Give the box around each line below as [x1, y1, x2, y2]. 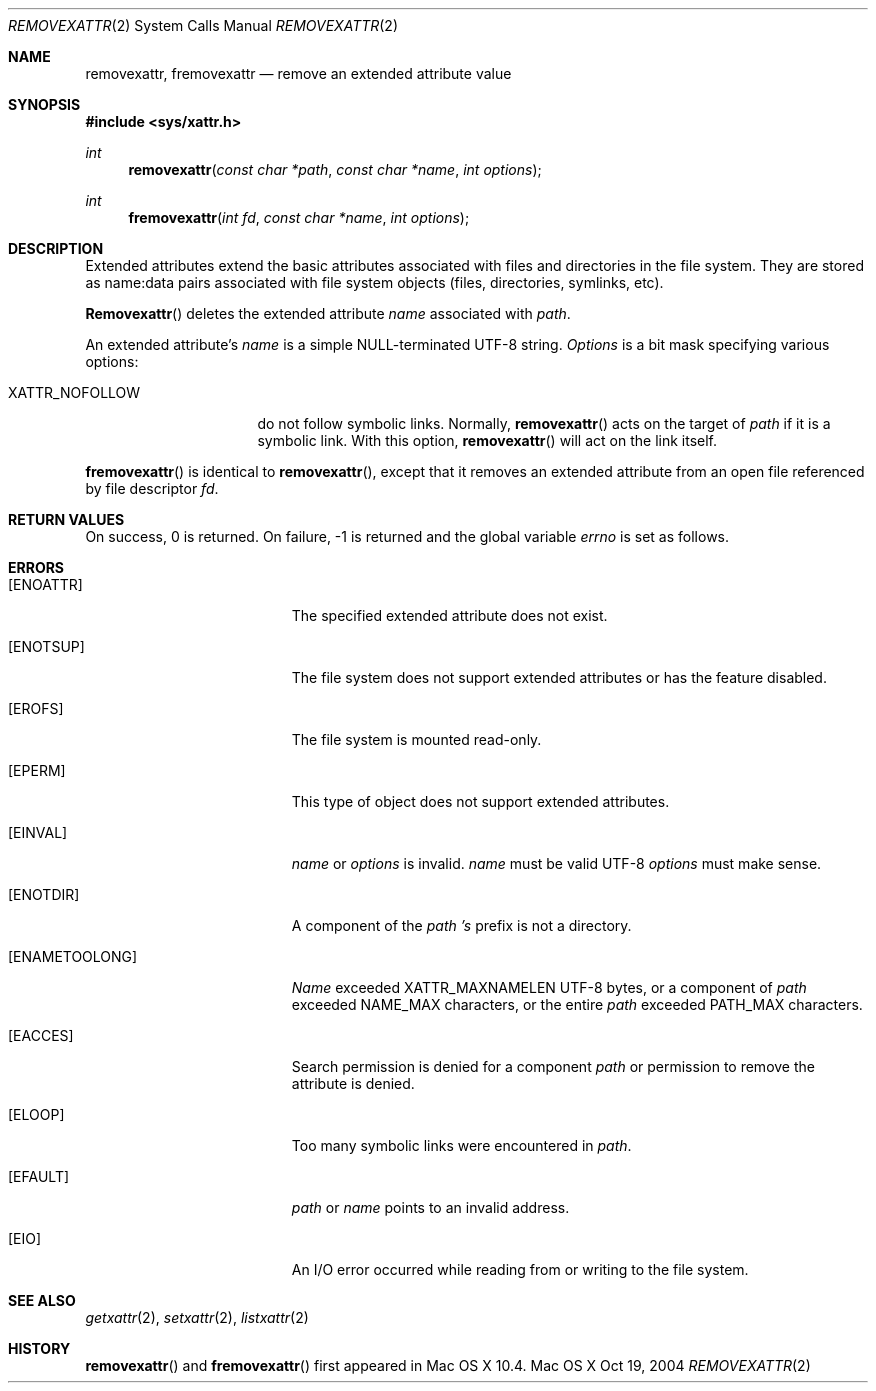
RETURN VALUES [8, 511, 125, 528]
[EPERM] [8, 762, 66, 779]
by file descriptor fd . [85, 480, 219, 497]
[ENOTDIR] [8, 886, 80, 903]
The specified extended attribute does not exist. [291, 607, 608, 624]
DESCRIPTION [8, 240, 104, 257]
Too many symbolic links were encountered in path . [291, 1137, 632, 1154]
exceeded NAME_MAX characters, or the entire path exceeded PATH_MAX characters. [291, 996, 863, 1013]
